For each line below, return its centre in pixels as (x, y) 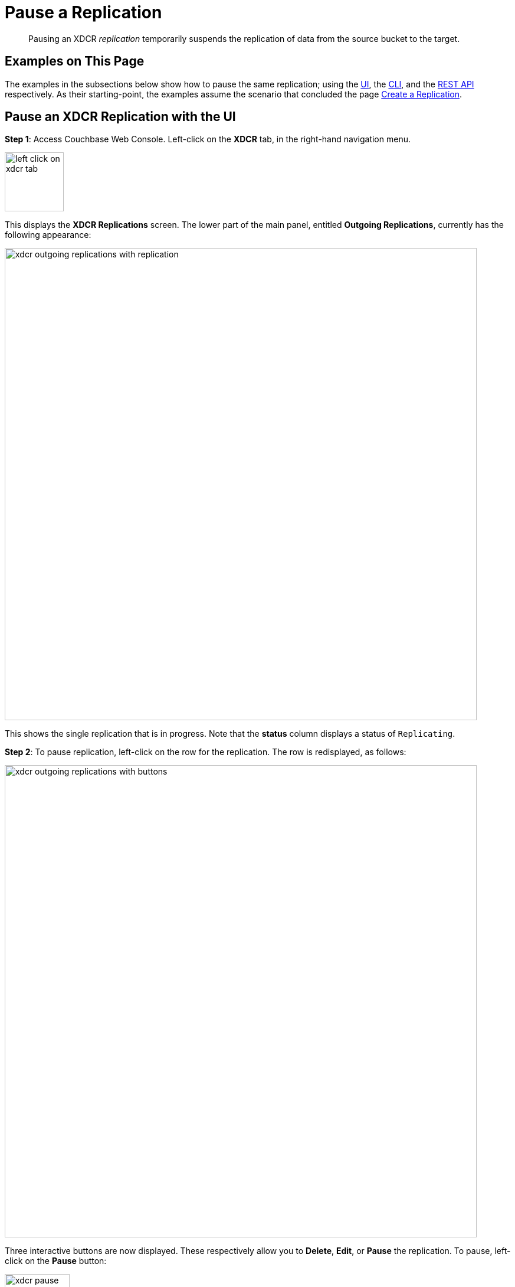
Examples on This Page (75, 61)
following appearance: (48, 235)
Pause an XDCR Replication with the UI (120, 117)
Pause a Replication (83, 12)
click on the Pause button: (56, 1261)
